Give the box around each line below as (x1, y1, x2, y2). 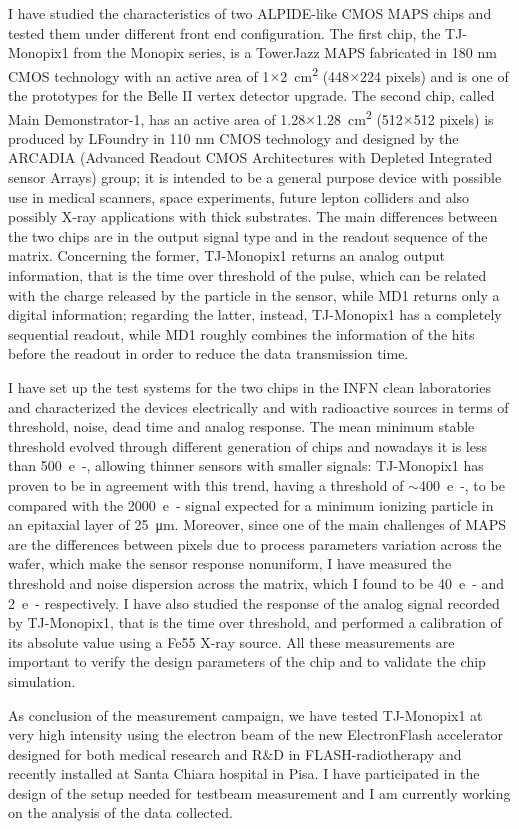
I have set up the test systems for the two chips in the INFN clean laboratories (8, 377, 491, 397)
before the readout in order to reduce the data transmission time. (8, 343, 409, 364)
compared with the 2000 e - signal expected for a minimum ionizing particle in (8, 494, 494, 515)
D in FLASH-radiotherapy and (273, 743, 462, 764)
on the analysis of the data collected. (8, 802, 233, 823)
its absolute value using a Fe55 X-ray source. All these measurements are (8, 631, 455, 652)
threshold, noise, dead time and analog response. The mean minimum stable (8, 416, 475, 437)
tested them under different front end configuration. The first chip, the (8, 22, 441, 43)
